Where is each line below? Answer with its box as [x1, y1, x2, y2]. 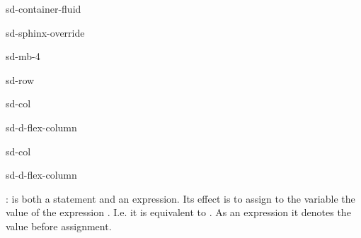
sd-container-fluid [6, 1, 81, 16]
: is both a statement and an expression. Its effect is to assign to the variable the [6, 191, 355, 206]
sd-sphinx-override [6, 25, 85, 40]
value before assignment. [6, 218, 112, 233]
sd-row [6, 72, 35, 87]
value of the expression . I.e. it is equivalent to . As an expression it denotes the [6, 205, 351, 220]
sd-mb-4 [6, 49, 40, 64]
